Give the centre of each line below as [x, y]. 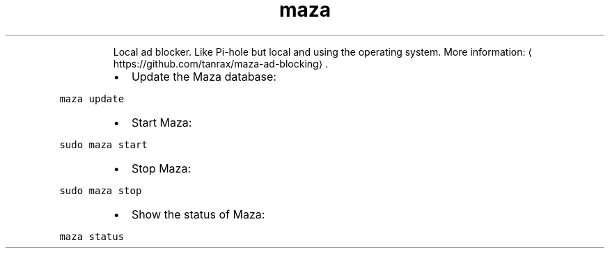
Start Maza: [162, 122]
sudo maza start [103, 144]
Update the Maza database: [204, 76]
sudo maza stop [101, 190]
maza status [92, 236]
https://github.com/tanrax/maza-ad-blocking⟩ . [221, 63]
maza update [92, 98]
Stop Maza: [161, 168]
